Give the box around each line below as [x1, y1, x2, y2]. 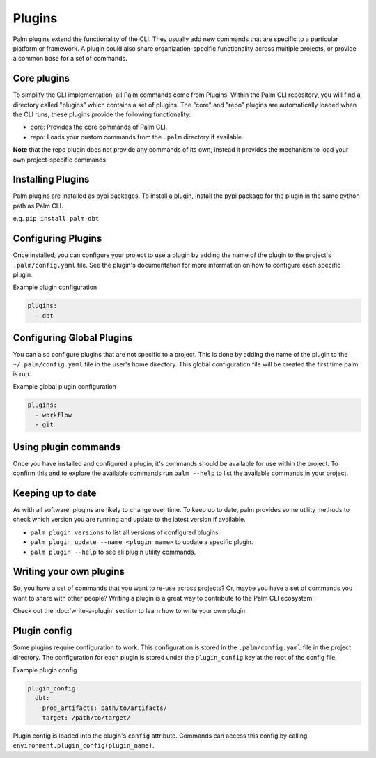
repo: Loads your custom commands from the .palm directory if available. [30, 132, 244, 141]
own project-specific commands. [13, 155, 108, 164]
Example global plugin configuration [13, 382, 116, 391]
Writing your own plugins [13, 566, 125, 578]
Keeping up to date [13, 487, 97, 499]
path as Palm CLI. [13, 201, 63, 210]
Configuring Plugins [13, 233, 102, 245]
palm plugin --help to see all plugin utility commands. [30, 548, 196, 556]
